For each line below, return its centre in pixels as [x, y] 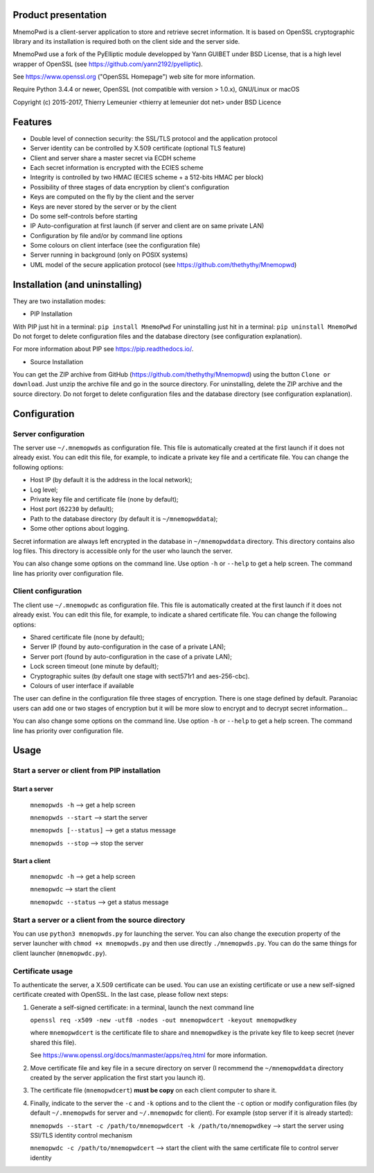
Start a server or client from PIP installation [87, 771]
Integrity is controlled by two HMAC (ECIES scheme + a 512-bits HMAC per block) [147, 178]
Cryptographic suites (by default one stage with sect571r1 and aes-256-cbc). [140, 676]
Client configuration [47, 591]
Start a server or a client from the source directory [99, 920]
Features [32, 122]
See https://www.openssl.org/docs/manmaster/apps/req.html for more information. [149, 1055]
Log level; [44, 490]
